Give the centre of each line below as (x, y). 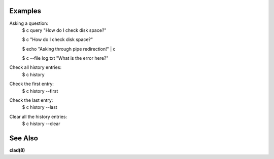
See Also (24, 138)
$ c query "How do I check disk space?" (64, 30)
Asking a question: (29, 23)
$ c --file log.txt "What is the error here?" (65, 58)
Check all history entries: (36, 67)
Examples (25, 11)
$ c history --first (40, 91)
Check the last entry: (31, 100)
